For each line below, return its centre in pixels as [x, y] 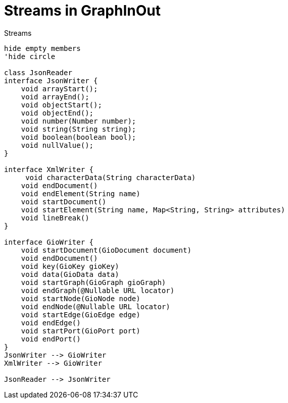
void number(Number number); [79, 121]
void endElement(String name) [81, 193]
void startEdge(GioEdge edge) [81, 314]
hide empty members [42, 48]
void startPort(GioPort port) [81, 331]
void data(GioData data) [70, 274]
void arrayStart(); [59, 89]
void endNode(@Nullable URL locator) [95, 306]
